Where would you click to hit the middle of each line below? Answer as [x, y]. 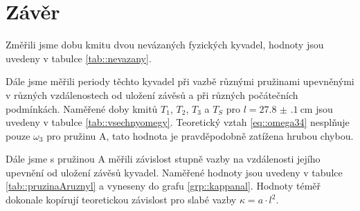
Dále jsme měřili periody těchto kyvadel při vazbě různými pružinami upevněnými [180, 81]
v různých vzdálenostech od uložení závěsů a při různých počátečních [152, 94]
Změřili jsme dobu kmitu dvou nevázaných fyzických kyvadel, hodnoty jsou [165, 45]
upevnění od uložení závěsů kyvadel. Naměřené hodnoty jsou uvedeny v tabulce [174, 172]
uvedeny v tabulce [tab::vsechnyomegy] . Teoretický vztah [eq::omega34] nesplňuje [178, 122]
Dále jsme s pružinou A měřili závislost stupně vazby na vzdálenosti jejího [163, 159]
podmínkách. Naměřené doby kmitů [82, 108]
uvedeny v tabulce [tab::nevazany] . [79, 58]
